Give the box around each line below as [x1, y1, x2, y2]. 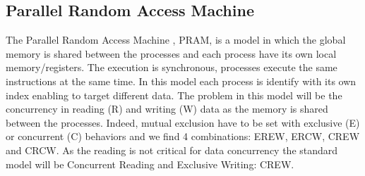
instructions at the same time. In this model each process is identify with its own [6, 73, 357, 88]
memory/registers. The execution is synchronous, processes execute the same [6, 60, 337, 75]
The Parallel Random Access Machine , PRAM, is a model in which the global [6, 32, 346, 47]
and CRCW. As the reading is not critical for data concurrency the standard [6, 142, 338, 157]
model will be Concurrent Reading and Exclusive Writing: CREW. [6, 156, 294, 171]
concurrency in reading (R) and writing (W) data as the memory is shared [6, 101, 328, 116]
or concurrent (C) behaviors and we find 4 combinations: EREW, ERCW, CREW [6, 129, 360, 144]
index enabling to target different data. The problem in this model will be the [6, 87, 342, 102]
